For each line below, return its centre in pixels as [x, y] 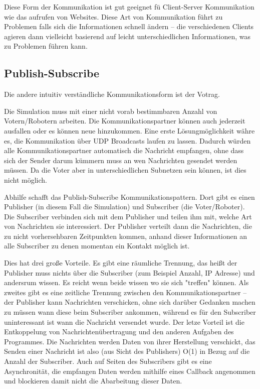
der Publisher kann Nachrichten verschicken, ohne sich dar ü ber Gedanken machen [130, 302]
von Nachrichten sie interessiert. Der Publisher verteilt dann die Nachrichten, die [128, 226]
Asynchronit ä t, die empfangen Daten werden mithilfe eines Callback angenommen [130, 371]
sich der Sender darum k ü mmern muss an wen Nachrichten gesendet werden [121, 160]
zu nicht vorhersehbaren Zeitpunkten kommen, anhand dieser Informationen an [125, 236]
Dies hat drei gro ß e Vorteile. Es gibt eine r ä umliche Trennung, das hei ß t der [121, 263]
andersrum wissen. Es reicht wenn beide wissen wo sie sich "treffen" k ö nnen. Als [126, 282]
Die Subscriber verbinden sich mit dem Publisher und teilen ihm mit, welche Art [128, 216]
